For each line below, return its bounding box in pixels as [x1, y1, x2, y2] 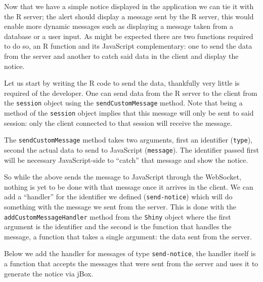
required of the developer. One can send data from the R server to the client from [4, 87, 257, 98]
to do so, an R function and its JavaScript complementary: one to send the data [4, 41, 252, 51]
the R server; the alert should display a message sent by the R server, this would [4, 11, 254, 21]
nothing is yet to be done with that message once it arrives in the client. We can [4, 181, 253, 192]
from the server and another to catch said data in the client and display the [4, 50, 239, 61]
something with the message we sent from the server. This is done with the [4, 201, 237, 211]
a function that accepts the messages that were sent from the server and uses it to [4, 258, 258, 269]
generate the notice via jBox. [4, 268, 94, 278]
